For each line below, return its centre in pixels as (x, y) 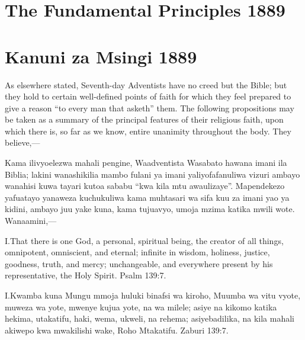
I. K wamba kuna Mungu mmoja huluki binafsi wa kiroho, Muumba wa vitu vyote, (153, 295)
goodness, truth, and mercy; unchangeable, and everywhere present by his (139, 263)
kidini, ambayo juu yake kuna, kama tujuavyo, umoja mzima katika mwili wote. (150, 209)
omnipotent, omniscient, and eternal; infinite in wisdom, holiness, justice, (137, 252)
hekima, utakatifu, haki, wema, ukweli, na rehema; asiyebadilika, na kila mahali (150, 318)
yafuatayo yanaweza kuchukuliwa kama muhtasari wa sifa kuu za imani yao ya (147, 197)
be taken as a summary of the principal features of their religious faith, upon (144, 119)
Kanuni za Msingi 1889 (101, 56)
